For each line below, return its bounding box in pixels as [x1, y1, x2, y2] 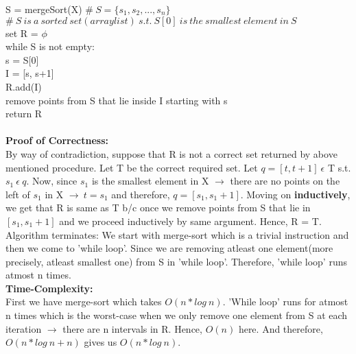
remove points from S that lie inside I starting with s [5, 93, 228, 107]
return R [5, 106, 43, 121]
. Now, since [26, 174, 78, 188]
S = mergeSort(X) [5, 2, 82, 16]
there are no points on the [230, 174, 340, 188]
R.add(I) [5, 79, 42, 93]
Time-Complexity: [5, 281, 93, 295]
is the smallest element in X [91, 174, 209, 188]
